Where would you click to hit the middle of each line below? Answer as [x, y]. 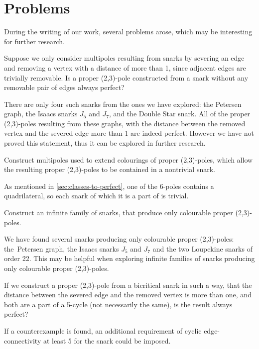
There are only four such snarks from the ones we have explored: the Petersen [123, 104]
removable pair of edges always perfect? [64, 87]
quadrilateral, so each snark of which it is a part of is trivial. [96, 196]
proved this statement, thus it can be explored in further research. [105, 143]
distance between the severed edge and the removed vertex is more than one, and [128, 295]
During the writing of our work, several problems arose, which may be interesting [128, 32]
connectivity [23, 340]
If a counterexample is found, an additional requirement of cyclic [103, 330]
